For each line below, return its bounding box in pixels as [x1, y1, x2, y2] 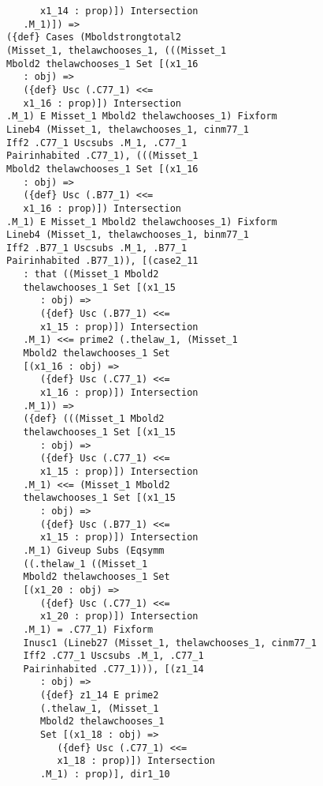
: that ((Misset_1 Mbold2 [23, 269, 159, 280]
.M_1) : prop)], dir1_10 [40, 769, 170, 780]
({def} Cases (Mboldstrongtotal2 [6, 32, 181, 43]
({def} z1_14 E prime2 [40, 690, 159, 701]
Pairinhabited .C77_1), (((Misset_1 [6, 150, 199, 162]
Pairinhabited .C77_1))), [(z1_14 [23, 663, 204, 675]
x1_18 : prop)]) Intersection [57, 755, 215, 767]
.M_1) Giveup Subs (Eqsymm [23, 544, 165, 556]
